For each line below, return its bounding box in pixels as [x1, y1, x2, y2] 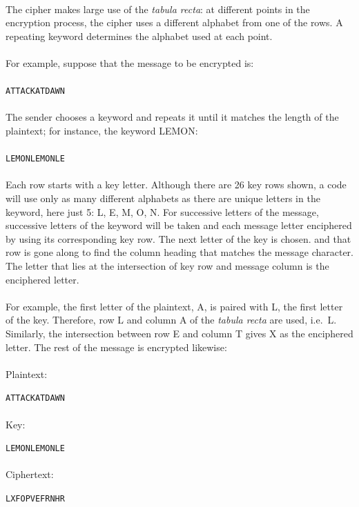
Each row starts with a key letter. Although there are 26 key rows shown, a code [6, 177, 347, 192]
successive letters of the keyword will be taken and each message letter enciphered [6, 218, 352, 232]
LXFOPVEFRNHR [6, 494, 65, 504]
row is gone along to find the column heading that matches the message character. [6, 245, 353, 259]
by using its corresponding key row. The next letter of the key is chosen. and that [6, 231, 351, 246]
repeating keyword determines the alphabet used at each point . [6, 28, 273, 43]
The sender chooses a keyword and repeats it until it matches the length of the [6, 110, 339, 124]
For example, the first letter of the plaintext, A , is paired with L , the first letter [6, 299, 343, 313]
